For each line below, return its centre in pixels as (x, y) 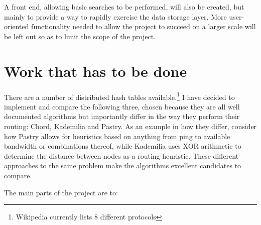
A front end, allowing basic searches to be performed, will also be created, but (124, 7)
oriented (17, 26)
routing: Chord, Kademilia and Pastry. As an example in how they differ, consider (130, 126)
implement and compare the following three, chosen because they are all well (122, 106)
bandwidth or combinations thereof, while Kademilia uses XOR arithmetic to (123, 146)
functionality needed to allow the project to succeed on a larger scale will (144, 26)
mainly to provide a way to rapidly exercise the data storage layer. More (115, 16)
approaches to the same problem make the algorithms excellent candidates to (123, 165)
